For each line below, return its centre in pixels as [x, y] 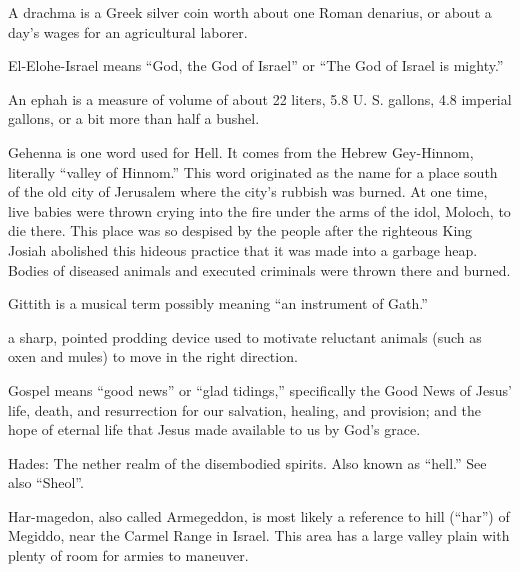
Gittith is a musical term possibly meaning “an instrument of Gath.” [218, 303]
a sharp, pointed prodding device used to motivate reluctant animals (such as [245, 336]
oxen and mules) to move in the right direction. [153, 356]
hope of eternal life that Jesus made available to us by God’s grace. [214, 429]
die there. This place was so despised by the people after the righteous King [240, 230]
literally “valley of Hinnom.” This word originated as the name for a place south [253, 171]
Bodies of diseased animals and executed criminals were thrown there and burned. [259, 269]
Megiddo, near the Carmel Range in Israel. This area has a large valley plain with [259, 535]
